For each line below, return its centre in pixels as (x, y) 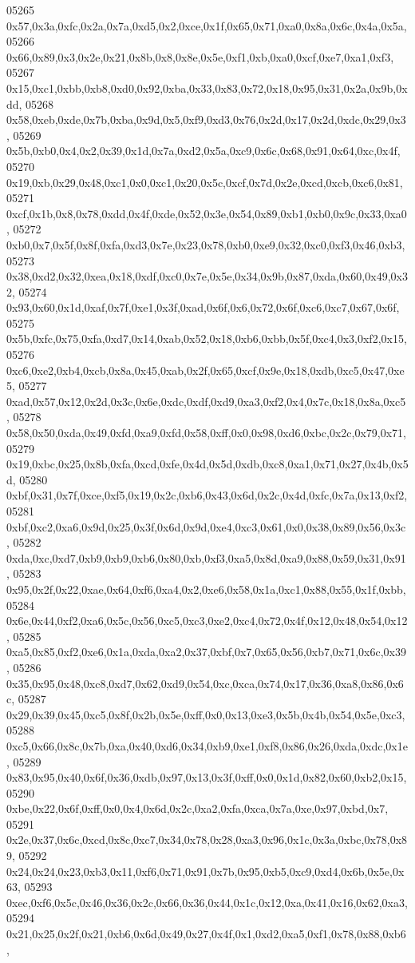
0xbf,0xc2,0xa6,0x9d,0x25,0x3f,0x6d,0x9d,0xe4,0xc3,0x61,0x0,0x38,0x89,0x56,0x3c (206, 526)
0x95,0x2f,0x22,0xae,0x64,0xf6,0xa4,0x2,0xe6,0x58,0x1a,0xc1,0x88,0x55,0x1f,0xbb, (206, 589)
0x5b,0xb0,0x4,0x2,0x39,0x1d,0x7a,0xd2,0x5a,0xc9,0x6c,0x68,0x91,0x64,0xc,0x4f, (204, 151)
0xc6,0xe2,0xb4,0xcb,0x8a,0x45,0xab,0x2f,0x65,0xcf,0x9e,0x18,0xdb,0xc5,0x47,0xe (206, 370)
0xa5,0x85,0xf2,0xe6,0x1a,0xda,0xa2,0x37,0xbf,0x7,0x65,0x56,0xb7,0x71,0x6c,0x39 (207, 652)
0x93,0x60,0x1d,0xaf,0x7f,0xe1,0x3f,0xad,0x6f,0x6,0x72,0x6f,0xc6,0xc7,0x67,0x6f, (203, 307)
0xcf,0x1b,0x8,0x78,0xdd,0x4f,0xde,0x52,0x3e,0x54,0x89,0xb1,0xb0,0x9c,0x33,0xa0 (207, 213)
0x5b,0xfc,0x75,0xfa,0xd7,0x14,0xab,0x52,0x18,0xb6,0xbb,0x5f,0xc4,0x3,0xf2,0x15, (207, 338)
